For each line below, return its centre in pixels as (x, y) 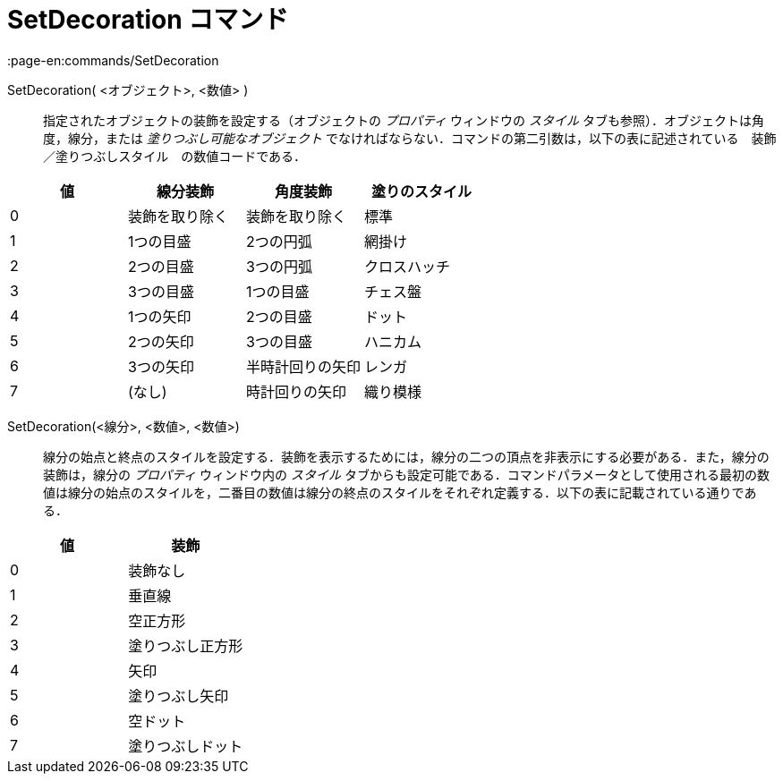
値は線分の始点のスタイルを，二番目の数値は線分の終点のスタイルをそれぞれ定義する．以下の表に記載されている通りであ (400, 492)
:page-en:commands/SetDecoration (113, 60)
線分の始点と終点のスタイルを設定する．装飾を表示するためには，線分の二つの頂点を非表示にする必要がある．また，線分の (406, 456)
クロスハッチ (408, 266)
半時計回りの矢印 (304, 366)
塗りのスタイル (422, 191)
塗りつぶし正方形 (186, 645)
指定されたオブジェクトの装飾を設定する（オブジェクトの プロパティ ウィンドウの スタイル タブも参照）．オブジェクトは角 (404, 120)
